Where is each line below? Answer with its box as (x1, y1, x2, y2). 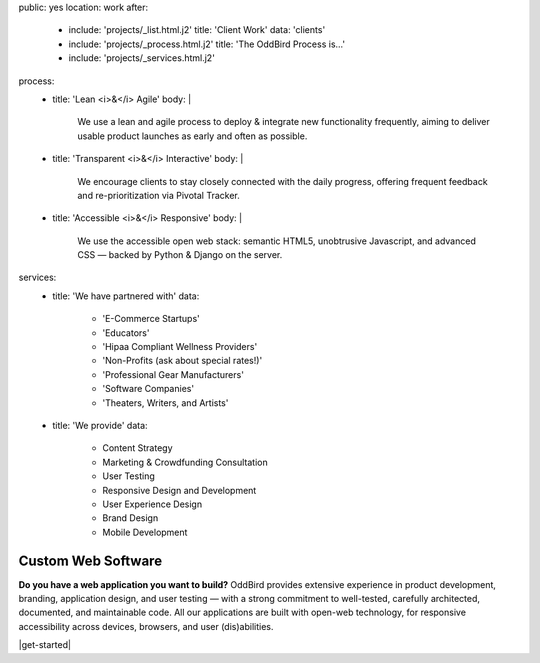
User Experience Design (102, 498, 203, 510)
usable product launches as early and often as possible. (77, 130, 308, 142)
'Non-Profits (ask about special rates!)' (102, 355, 263, 367)
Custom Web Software (18, 552, 163, 569)
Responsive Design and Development (102, 484, 257, 496)
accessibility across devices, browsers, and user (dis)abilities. (18, 620, 274, 632)
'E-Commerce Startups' (102, 313, 200, 325)
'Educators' (102, 326, 150, 339)
